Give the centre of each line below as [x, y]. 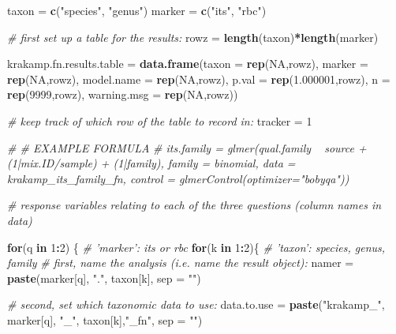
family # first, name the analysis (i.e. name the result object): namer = [181, 263]
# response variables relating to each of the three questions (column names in [194, 205]
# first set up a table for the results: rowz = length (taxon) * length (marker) [193, 37]
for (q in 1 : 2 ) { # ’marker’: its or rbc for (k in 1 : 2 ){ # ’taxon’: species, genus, [196, 247]
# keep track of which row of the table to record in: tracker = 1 [160, 120]
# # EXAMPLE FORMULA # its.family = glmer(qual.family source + [187, 147]
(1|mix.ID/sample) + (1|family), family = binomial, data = [151, 163]
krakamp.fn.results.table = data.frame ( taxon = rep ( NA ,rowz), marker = [188, 64]
